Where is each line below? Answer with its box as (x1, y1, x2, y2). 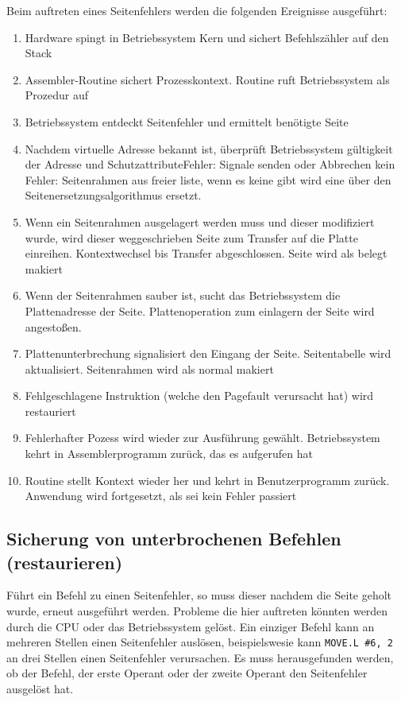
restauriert (25, 402, 76, 419)
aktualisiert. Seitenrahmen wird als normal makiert (25, 360, 274, 377)
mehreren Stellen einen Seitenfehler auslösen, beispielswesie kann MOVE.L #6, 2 (6, 634, 393, 650)
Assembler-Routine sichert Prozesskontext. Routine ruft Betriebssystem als (25, 71, 390, 87)
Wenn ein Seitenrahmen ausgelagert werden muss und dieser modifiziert (25, 213, 375, 230)
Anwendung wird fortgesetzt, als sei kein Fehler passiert (25, 487, 297, 504)
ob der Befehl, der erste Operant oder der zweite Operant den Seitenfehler (6, 665, 368, 681)
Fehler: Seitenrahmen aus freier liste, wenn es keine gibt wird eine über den (25, 171, 391, 188)
